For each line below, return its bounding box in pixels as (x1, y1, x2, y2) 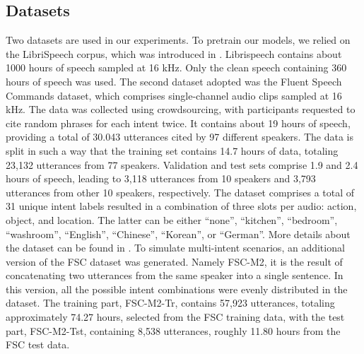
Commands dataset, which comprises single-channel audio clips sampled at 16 (6, 88, 342, 102)
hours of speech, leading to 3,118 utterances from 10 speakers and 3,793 (6, 171, 316, 186)
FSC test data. (6, 337, 70, 352)
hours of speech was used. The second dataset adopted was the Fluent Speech (6, 73, 342, 88)
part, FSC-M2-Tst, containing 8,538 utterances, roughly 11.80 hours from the (6, 323, 341, 338)
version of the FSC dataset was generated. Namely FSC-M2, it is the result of (6, 254, 343, 269)
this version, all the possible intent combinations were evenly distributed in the (6, 281, 348, 296)
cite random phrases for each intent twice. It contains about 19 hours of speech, (6, 115, 351, 130)
